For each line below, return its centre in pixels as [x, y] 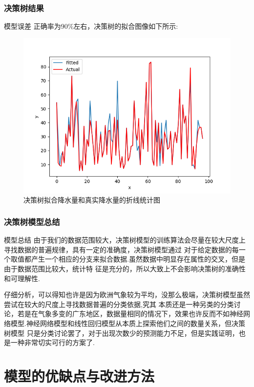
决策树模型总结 [32, 221]
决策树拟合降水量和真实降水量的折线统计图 [92, 200]
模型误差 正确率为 [32, 26]
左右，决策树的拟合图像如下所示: [126, 26]
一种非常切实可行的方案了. [53, 342]
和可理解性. [22, 278]
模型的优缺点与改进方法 [79, 376]
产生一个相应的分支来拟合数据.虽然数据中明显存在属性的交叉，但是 [138, 259]
